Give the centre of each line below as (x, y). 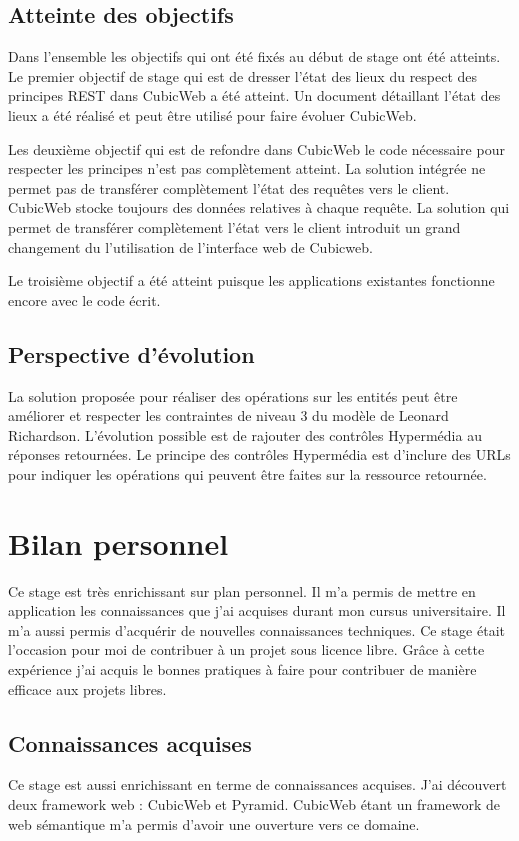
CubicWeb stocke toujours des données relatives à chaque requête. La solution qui (259, 207)
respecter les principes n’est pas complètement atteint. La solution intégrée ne (247, 168)
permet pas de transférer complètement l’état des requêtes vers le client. (229, 187)
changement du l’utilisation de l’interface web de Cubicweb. (190, 246)
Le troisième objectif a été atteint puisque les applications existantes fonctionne (251, 280)
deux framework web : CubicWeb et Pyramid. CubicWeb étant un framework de (254, 803)
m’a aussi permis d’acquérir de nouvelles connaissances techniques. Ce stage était (256, 629)
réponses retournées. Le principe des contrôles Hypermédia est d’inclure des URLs (259, 454)
